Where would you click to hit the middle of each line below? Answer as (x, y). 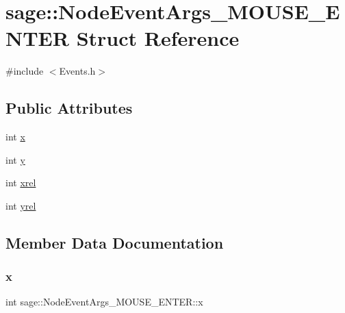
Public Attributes (69, 108)
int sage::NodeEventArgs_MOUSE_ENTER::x (104, 302)
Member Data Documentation (115, 242)
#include (25, 71)
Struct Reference (158, 38)
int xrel (21, 183)
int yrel (21, 205)
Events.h (77, 71)
